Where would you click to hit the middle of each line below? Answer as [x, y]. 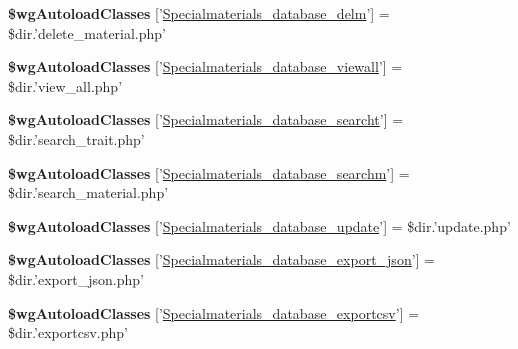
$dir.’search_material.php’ [88, 192]
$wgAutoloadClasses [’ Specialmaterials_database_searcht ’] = [206, 119]
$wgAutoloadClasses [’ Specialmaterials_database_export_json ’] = [222, 259]
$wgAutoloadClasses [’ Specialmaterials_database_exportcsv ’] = [214, 312]
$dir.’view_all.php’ [65, 85]
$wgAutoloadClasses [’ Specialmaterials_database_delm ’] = [199, 13]
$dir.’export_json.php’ [76, 278]
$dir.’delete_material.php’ [87, 32]
